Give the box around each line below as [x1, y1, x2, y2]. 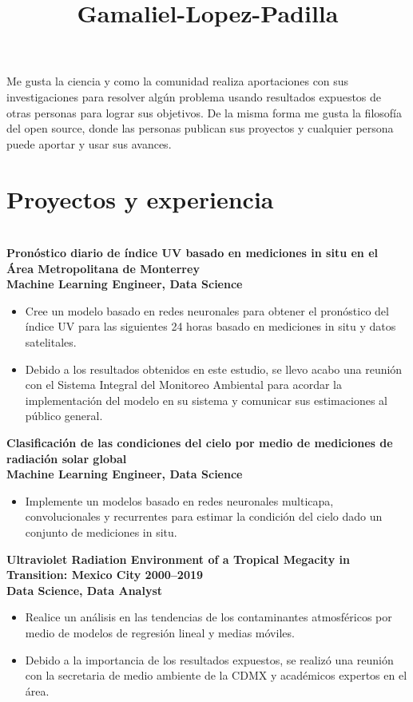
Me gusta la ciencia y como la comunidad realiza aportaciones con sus [6, 73, 349, 89]
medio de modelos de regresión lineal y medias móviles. [25, 624, 295, 641]
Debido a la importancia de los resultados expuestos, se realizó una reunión [25, 651, 394, 668]
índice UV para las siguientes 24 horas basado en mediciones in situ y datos [25, 318, 396, 335]
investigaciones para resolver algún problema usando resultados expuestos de [6, 88, 382, 105]
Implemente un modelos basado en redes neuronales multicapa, [25, 492, 334, 509]
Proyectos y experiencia [6, 182, 274, 215]
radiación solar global [6, 450, 127, 466]
